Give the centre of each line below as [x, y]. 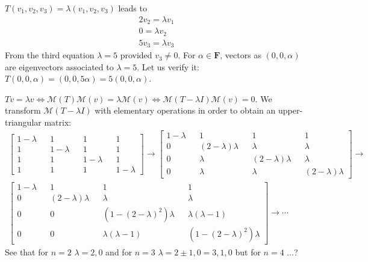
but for [248, 251]
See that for [27, 251]
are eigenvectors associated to [59, 66]
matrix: [58, 122]
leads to [133, 8]
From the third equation [50, 55]
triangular [23, 122]
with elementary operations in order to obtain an [185, 110]
